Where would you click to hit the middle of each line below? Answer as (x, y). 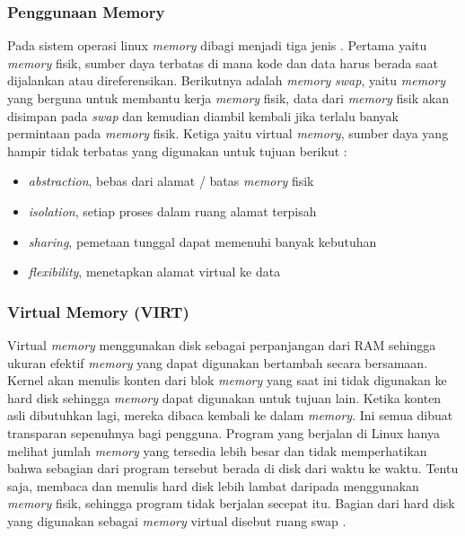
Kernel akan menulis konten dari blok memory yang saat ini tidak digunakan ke (227, 380)
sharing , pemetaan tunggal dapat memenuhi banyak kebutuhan (202, 241)
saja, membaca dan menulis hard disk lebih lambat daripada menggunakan (213, 485)
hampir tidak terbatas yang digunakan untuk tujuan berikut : (177, 150)
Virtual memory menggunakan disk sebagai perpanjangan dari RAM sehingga (222, 344)
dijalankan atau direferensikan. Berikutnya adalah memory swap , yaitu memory (226, 80)
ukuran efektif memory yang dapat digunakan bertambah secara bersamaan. (218, 362)
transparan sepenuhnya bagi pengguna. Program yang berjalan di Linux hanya (224, 432)
